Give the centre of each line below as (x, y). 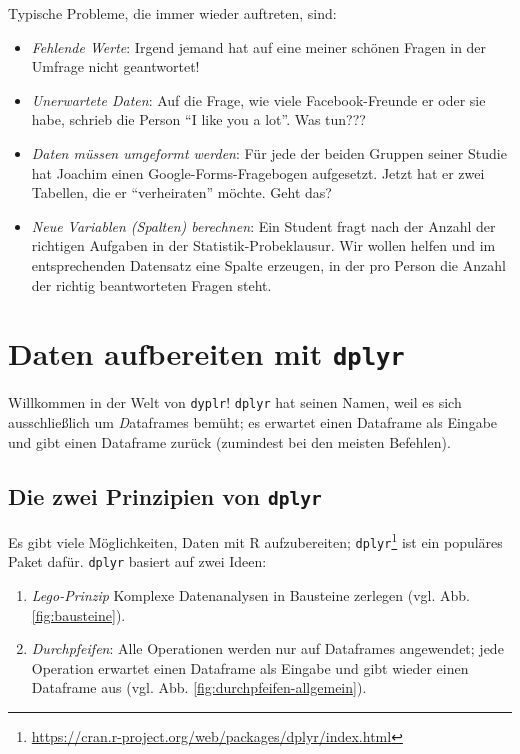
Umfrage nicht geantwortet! (115, 66)
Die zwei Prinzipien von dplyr (165, 495)
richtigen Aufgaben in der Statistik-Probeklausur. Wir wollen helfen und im (263, 245)
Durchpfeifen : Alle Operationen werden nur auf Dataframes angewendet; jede (267, 648)
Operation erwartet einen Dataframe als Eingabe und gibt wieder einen (250, 667)
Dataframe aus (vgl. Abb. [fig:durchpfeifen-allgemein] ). (199, 687)
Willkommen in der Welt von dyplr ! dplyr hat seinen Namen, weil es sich (235, 402)
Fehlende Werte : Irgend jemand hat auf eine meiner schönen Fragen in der (259, 46)
